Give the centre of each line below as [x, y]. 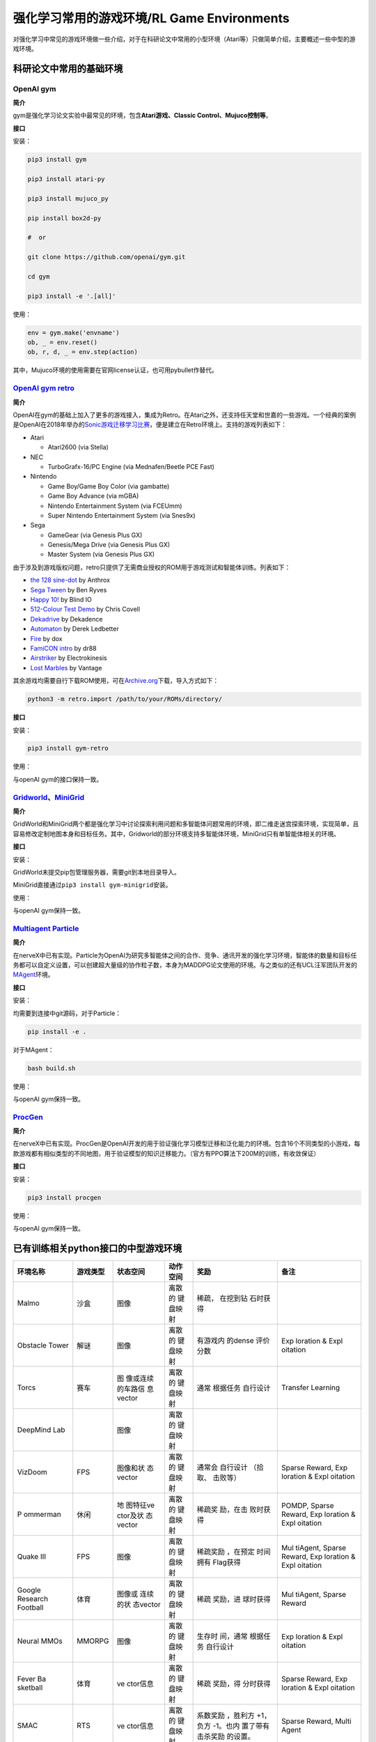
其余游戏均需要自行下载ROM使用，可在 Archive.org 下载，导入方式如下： [116, 681]
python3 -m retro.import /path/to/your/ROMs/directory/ [125, 699]
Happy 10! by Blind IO [61, 600]
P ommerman [39, 1514]
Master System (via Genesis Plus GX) [101, 555]
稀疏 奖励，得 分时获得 [234, 1683]
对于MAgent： [33, 1049]
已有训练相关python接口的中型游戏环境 [97, 1248]
